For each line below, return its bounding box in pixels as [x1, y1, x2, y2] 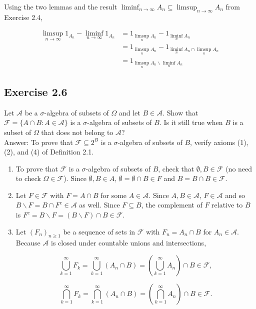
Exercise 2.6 [4, 83, 67, 99]
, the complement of [141, 199, 202, 210]
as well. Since [79, 199, 120, 210]
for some [100, 189, 127, 200]
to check [15, 173, 41, 183]
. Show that [162, 107, 198, 117]
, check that [158, 163, 194, 173]
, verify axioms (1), [190, 136, 248, 147]
